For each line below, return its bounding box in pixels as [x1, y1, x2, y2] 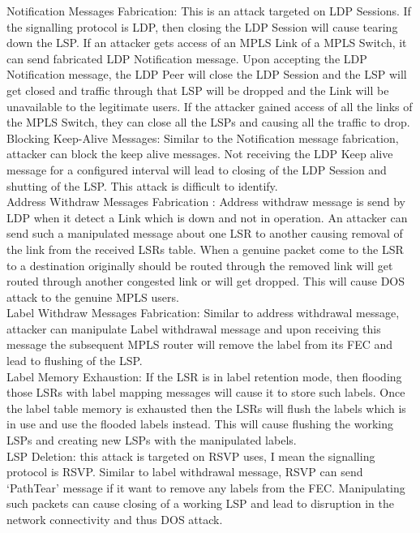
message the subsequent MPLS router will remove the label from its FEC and [6, 336, 393, 353]
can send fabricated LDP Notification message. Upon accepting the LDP [6, 49, 367, 67]
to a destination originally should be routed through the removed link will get [6, 256, 393, 273]
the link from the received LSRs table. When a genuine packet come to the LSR [6, 240, 404, 257]
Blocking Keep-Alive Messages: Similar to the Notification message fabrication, [6, 129, 399, 146]
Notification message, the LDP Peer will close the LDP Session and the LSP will [6, 66, 407, 83]
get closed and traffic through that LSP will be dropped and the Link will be [6, 81, 389, 98]
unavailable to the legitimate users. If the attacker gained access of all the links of [6, 97, 413, 114]
